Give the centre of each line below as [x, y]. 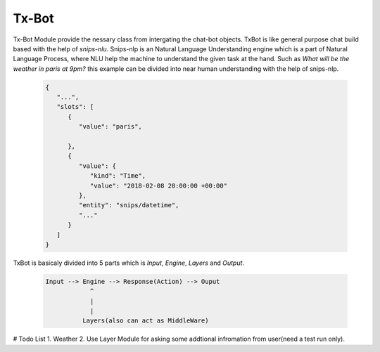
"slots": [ [75, 107]
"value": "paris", [110, 127]
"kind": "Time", [118, 176]
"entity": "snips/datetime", [129, 205]
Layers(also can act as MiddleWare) [145, 321]
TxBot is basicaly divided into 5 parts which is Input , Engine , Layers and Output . [129, 263]
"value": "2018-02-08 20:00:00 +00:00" [159, 185]
